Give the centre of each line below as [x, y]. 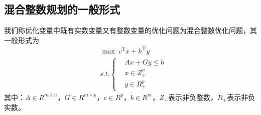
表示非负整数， [193, 97]
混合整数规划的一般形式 [62, 9]
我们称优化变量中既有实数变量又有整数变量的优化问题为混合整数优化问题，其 [130, 30]
